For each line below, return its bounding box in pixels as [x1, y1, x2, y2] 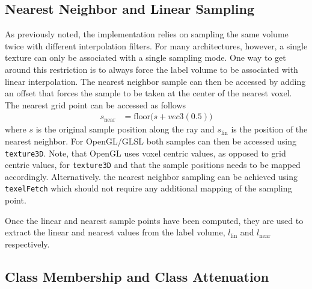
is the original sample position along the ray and [35, 123, 215, 135]
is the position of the [231, 123, 308, 135]
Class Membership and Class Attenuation [5, 267, 269, 285]
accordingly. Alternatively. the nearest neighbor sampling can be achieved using [5, 170, 298, 182]
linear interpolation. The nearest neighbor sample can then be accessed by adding [5, 75, 306, 87]
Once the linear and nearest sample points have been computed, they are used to [5, 214, 304, 226]
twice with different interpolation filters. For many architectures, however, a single [5, 39, 308, 52]
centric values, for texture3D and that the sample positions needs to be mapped [5, 158, 301, 171]
